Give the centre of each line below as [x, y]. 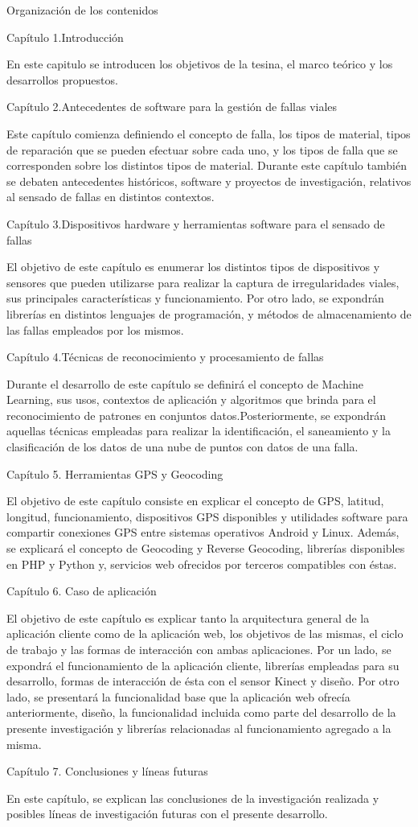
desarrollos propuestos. [62, 79]
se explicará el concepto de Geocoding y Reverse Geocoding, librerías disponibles [206, 548]
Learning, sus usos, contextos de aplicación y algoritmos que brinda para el [191, 399]
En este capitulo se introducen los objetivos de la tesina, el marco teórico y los [200, 64]
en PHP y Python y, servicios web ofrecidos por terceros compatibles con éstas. [202, 564]
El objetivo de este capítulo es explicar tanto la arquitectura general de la [188, 617]
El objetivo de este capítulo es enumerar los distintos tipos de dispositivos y [193, 267]
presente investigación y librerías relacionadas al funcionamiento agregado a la [199, 728]
